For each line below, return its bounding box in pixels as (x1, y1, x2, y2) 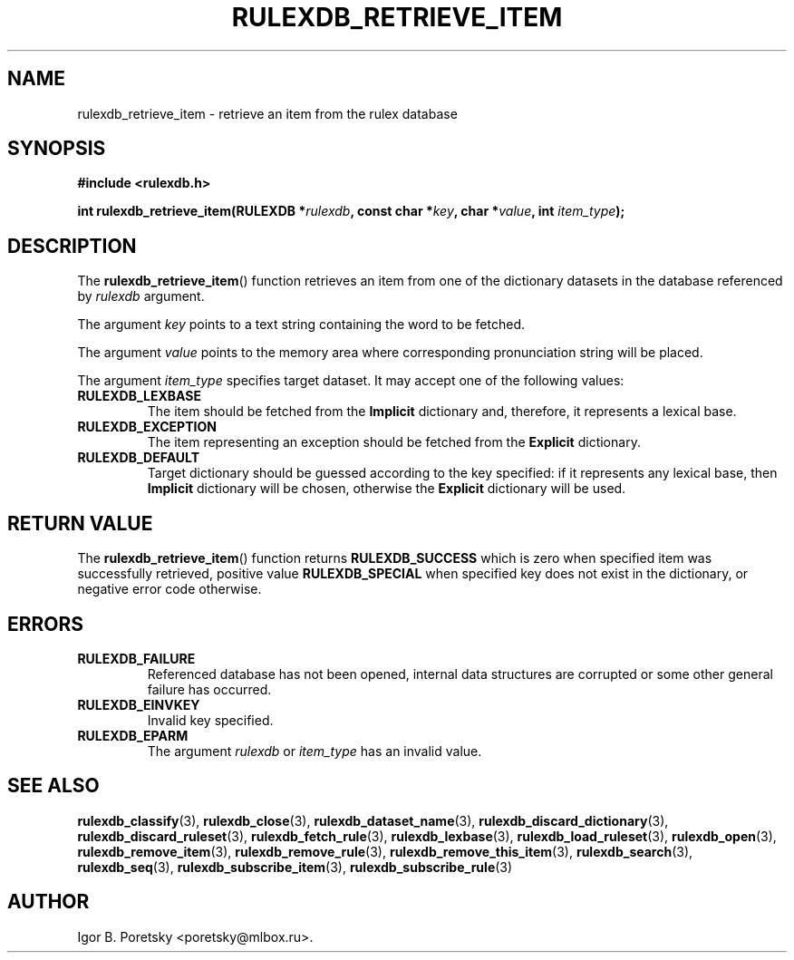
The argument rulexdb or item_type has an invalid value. (147, 742, 482, 759)
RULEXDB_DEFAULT (77, 450, 200, 466)
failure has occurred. (147, 681, 272, 697)
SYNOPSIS (7, 137, 106, 160)
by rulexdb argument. (77, 288, 205, 305)
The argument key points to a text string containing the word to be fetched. (77, 316, 526, 333)
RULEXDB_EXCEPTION (77, 419, 217, 435)
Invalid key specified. (147, 712, 274, 728)
